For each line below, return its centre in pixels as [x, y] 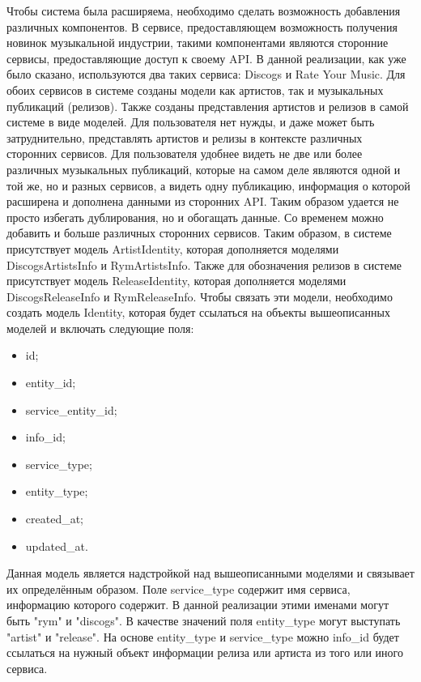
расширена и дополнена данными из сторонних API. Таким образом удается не [203, 201]
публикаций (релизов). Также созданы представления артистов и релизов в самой [208, 106]
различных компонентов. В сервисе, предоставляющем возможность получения [202, 26]
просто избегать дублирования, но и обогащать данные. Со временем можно [195, 217]
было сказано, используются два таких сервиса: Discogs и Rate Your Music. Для [206, 74]
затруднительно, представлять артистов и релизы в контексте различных [185, 137]
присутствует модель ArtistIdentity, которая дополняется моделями [173, 248]
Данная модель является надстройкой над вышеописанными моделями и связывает [210, 573]
